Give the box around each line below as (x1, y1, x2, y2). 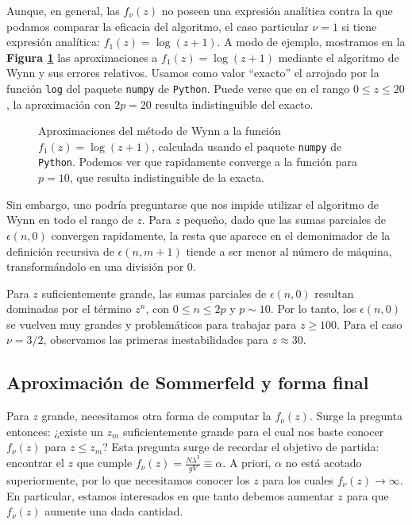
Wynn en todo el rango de (6, 211, 133, 228)
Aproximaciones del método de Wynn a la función (38, 122, 281, 139)
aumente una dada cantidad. (44, 503, 183, 519)
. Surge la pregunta (309, 407, 403, 424)
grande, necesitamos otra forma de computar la (41, 407, 271, 424)
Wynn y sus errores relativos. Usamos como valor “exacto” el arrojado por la (6, 64, 379, 81)
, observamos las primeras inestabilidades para (43, 331, 268, 348)
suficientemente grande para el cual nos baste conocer (123, 423, 384, 439)
